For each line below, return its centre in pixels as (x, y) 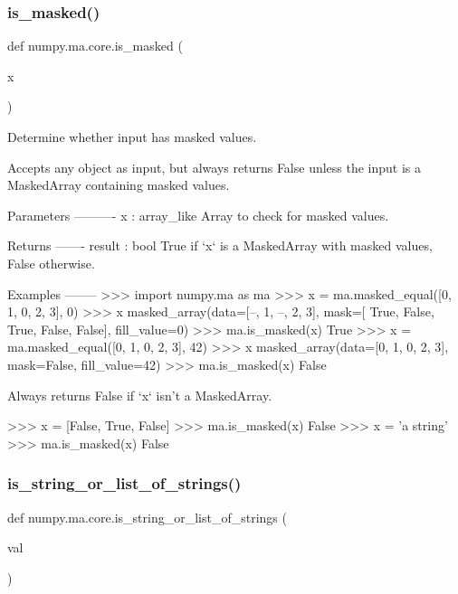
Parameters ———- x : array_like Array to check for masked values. (198, 215)
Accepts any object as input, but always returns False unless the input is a (215, 167)
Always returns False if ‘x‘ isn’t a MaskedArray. (140, 395)
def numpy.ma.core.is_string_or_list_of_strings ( (147, 517)
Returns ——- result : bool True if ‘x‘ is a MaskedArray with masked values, (220, 245)
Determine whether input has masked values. (132, 137)
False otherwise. (51, 263)
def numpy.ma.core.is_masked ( (95, 46)
